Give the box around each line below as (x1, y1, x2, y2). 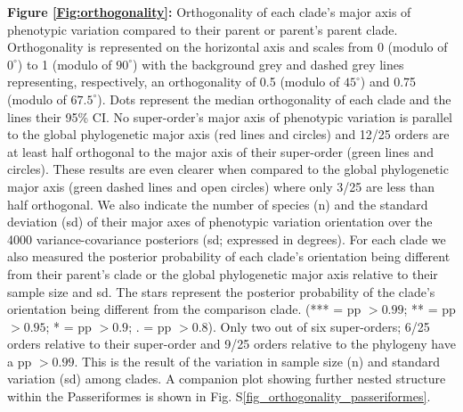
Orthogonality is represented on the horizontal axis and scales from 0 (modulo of (7, 37, 448, 56)
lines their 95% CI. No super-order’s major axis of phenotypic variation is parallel (7, 107, 453, 126)
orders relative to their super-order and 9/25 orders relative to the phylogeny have (7, 334, 456, 353)
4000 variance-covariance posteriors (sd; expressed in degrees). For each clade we (7, 229, 446, 248)
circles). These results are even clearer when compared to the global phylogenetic (7, 160, 449, 178)
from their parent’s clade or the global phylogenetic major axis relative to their (7, 264, 438, 283)
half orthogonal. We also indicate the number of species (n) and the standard (7, 194, 428, 213)
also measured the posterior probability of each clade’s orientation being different (7, 247, 451, 266)
